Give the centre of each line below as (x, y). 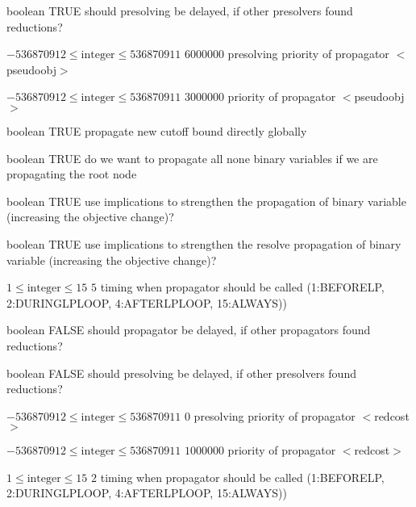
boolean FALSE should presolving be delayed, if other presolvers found (181, 373)
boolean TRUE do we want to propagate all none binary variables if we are (192, 158)
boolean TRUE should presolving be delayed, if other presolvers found (180, 10)
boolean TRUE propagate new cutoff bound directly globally (157, 130)
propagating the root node (72, 174)
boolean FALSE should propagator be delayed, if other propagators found (189, 330)
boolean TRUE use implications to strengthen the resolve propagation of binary (204, 243)
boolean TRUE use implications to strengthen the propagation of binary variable (206, 201)
